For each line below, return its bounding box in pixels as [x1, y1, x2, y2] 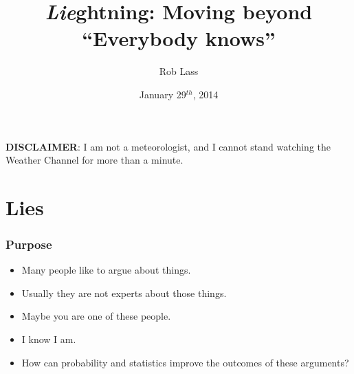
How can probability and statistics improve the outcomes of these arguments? [21, 355, 349, 369]
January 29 [139, 87, 186, 101]
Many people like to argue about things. [21, 263, 191, 277]
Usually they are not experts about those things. [21, 285, 227, 300]
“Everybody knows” [82, 24, 276, 52]
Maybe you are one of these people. [21, 309, 171, 323]
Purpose [5, 235, 52, 252]
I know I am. [21, 332, 76, 346]
